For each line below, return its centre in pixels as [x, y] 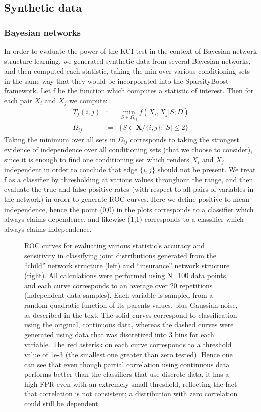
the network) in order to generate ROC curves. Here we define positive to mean [127, 199]
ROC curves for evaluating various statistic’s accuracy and [115, 246]
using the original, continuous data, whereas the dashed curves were [129, 325]
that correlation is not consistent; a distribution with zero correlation [131, 394]
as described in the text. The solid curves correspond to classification [131, 315]
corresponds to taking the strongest [185, 139]
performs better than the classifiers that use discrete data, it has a [127, 374]
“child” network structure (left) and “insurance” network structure [127, 265]
